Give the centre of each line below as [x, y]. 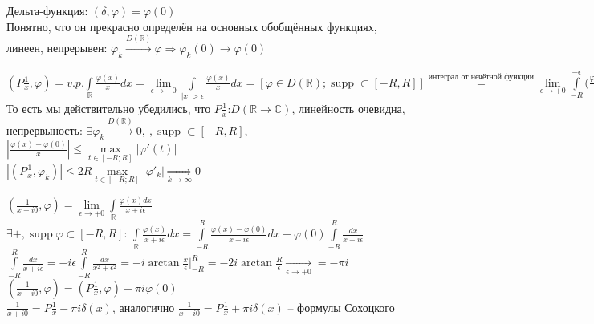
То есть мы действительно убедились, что [109, 108]
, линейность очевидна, [348, 108]
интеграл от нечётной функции [481, 77]
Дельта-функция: [47, 10]
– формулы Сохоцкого [341, 307]
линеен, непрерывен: [57, 47]
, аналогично [143, 307]
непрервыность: [45, 130]
